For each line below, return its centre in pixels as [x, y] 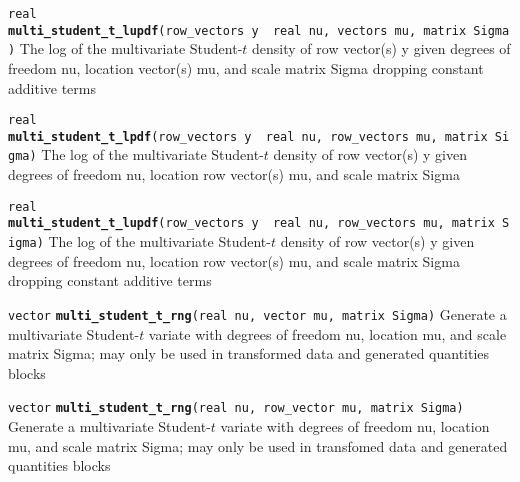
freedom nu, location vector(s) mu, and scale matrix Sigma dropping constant [246, 67]
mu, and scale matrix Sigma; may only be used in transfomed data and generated [258, 445]
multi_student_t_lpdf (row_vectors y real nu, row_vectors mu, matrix [248, 136]
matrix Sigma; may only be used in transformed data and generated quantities [249, 353]
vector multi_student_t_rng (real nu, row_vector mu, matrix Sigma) [236, 408]
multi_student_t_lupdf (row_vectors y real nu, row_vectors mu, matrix [251, 223]
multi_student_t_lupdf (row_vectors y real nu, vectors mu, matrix [237, 30]
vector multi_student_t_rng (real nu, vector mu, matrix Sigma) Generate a [257, 313]
